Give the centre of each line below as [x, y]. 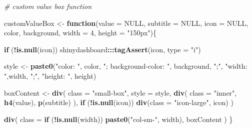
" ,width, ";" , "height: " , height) [50, 75]
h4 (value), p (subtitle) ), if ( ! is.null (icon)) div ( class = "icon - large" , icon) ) [119, 102]
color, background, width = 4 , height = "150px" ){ [80, 33]
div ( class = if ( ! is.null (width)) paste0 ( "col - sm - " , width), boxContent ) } [118, 119]
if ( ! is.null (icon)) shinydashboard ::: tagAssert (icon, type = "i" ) [102, 49]
